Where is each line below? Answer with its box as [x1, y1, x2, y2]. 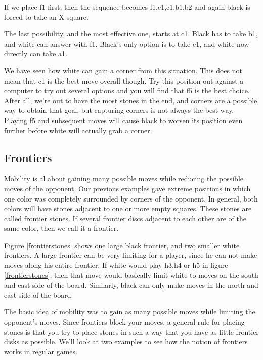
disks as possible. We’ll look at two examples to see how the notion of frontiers [4, 336, 248, 347]
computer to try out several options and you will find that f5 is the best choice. [4, 85, 250, 96]
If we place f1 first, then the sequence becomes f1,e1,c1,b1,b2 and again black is [4, 2, 250, 12]
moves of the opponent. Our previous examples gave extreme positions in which [4, 183, 251, 193]
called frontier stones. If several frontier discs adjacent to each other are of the [4, 213, 246, 223]
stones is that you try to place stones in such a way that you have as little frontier [4, 326, 259, 337]
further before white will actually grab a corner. [4, 125, 152, 135]
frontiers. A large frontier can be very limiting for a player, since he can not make [4, 250, 257, 260]
